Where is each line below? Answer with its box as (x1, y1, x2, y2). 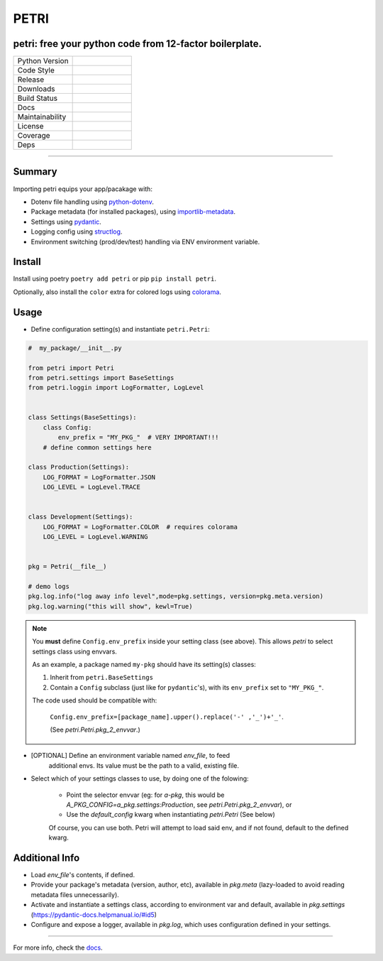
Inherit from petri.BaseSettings (50, 673, 154, 682)
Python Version (17, 56, 69, 66)
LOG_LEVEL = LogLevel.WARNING (43, 533, 148, 541)
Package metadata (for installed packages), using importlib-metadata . (30, 207, 235, 216)
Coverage (17, 131, 50, 141)
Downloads (17, 84, 55, 94)
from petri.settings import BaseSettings (28, 374, 174, 381)
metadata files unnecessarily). (30, 890, 120, 898)
